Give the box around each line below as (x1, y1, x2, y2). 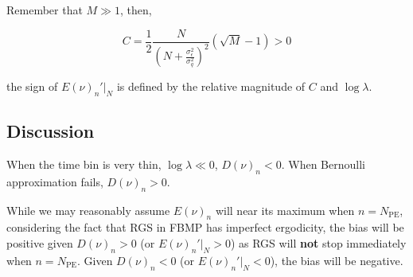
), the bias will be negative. (270, 252, 403, 268)
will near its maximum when (215, 201, 355, 218)
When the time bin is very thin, (6, 156, 162, 172)
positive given (6, 234, 73, 251)
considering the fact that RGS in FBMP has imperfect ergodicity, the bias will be (6, 219, 404, 236)
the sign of (6, 78, 58, 94)
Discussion (6, 119, 95, 143)
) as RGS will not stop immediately (230, 234, 407, 251)
